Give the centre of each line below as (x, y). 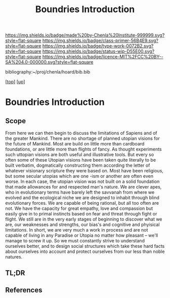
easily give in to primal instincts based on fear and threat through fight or (81, 214)
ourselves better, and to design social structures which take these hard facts (85, 246)
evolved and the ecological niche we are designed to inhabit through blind (82, 198)
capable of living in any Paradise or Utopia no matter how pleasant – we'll (82, 235)
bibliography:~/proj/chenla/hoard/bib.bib (48, 72)
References (24, 290)
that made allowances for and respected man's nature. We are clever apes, (83, 187)
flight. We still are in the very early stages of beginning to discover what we (84, 219)
